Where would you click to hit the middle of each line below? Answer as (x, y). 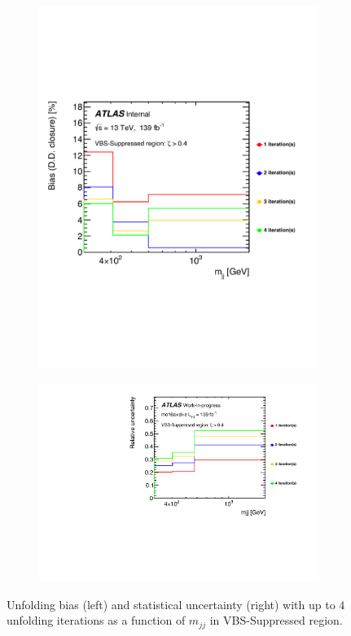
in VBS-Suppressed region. (276, 620)
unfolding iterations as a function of (96, 620)
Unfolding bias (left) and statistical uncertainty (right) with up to (171, 604)
